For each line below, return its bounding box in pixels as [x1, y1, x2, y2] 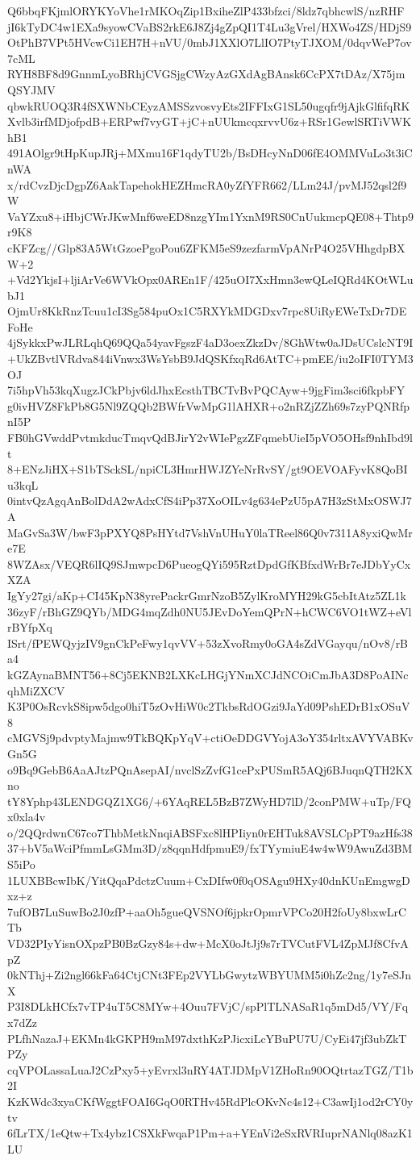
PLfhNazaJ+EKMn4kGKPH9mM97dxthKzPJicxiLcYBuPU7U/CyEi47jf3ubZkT [7, 1029, 407, 1046]
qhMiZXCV [7, 682, 65, 699]
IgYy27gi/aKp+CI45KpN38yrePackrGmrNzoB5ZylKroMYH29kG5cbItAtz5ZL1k [7, 586, 406, 603]
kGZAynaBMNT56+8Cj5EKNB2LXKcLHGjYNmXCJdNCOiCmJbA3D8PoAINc [7, 666, 409, 682]
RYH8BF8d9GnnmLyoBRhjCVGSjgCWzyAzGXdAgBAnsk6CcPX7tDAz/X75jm [7, 65, 405, 82]
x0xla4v [7, 808, 46, 825]
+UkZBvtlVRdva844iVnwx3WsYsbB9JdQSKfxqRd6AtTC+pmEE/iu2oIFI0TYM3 [7, 350, 414, 367]
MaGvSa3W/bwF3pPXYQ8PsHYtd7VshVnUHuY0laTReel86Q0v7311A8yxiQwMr [7, 524, 413, 540]
